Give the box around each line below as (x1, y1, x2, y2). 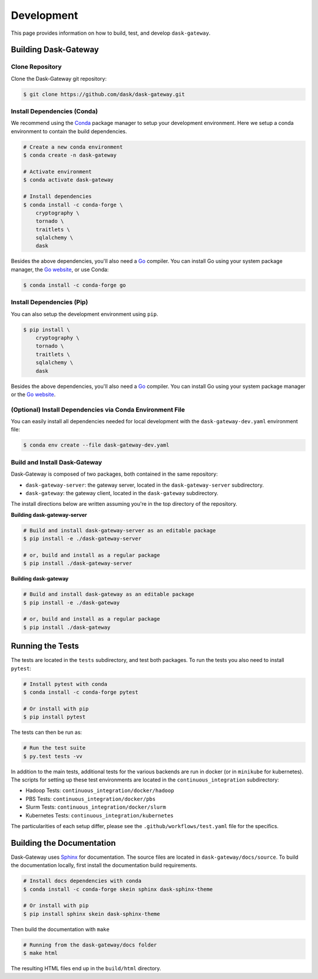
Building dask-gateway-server (11, 511, 88, 518)
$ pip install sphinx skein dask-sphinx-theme (23, 911, 160, 917)
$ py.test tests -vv (23, 753, 82, 760)
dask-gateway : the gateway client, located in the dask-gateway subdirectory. (25, 489, 219, 496)
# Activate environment (23, 168, 92, 175)
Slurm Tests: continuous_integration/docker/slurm (25, 803, 166, 810)
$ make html (23, 950, 58, 957)
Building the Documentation (11, 838, 116, 848)
